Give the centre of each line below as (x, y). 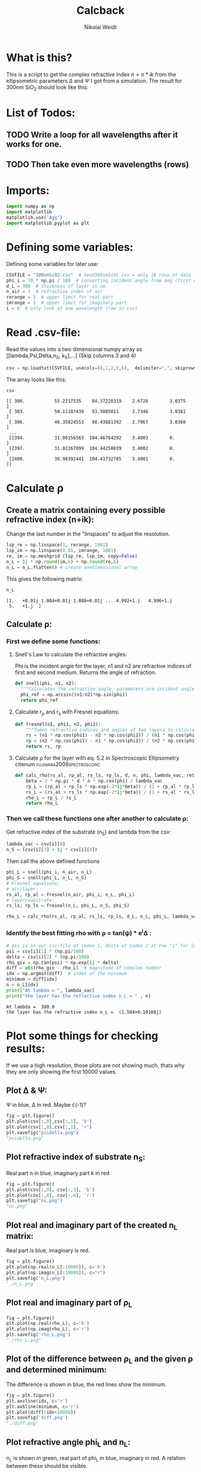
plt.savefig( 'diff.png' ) (37, 1418)
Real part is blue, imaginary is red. (48, 1250)
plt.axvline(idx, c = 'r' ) (37, 1401)
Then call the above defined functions (53, 861)
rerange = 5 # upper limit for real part (60, 297)
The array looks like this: (36, 380)
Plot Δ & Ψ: (27, 1090)
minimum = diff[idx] (32, 980)
